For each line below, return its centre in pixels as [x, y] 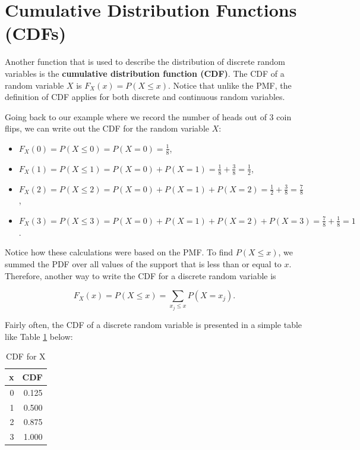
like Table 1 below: [39, 336]
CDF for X [26, 356]
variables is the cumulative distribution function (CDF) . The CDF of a [145, 73]
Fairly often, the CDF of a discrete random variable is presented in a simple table [154, 325]
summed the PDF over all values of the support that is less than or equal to [143, 263]
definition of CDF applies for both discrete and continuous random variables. [145, 97]
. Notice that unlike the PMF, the [230, 85]
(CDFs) [36, 33]
